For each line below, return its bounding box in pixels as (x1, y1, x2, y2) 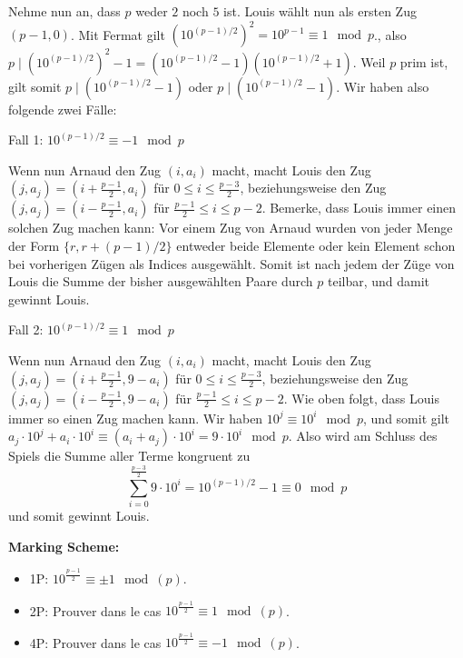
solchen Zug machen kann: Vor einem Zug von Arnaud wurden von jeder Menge (8, 218, 453, 237)
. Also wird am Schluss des (288, 426, 438, 445)
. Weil (352, 52, 386, 71)
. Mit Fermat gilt (70, 25, 165, 44)
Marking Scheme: (8, 536, 120, 555)
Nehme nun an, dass (8, 2, 121, 20)
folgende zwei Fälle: (8, 99, 117, 118)
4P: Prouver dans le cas (29, 633, 162, 652)
